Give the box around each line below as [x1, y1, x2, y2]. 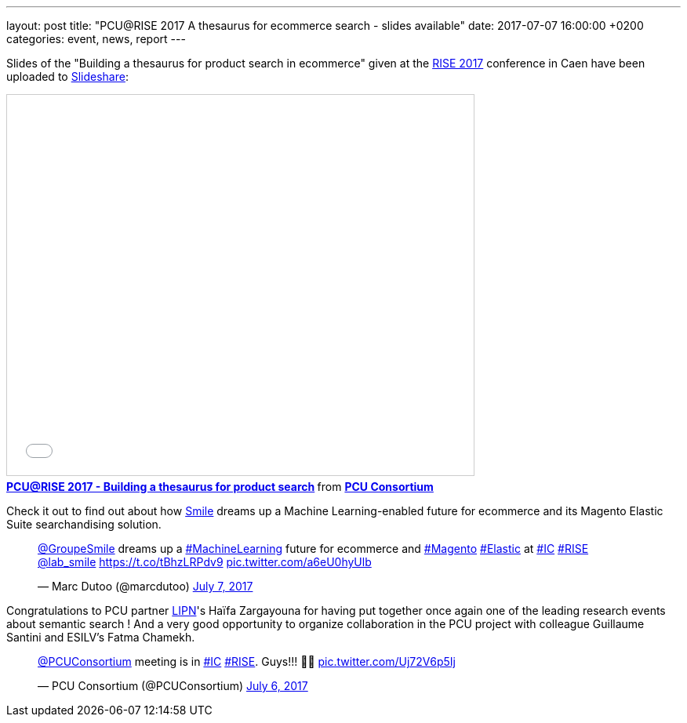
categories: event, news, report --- [6, 32, 186, 45]
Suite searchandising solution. [6, 518, 162, 531]
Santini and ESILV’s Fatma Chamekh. [6, 630, 195, 644]
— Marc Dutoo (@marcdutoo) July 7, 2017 [38, 579, 253, 593]
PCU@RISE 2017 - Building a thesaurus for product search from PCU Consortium [6, 480, 434, 493]
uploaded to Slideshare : [6, 70, 129, 83]
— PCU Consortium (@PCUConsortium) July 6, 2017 [38, 679, 308, 692]
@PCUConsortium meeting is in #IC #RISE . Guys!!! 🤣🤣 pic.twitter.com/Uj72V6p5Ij [38, 655, 456, 668]
